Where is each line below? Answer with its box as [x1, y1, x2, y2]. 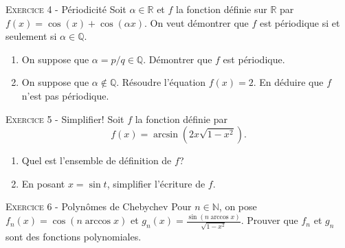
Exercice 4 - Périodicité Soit [5, 2, 126, 16]
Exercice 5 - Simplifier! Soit [5, 111, 124, 126]
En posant [21, 176, 65, 190]
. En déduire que [253, 75, 324, 89]
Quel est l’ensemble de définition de [21, 153, 172, 168]
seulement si [5, 29, 57, 43]
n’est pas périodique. [21, 88, 109, 102]
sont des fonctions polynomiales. [5, 229, 142, 244]
